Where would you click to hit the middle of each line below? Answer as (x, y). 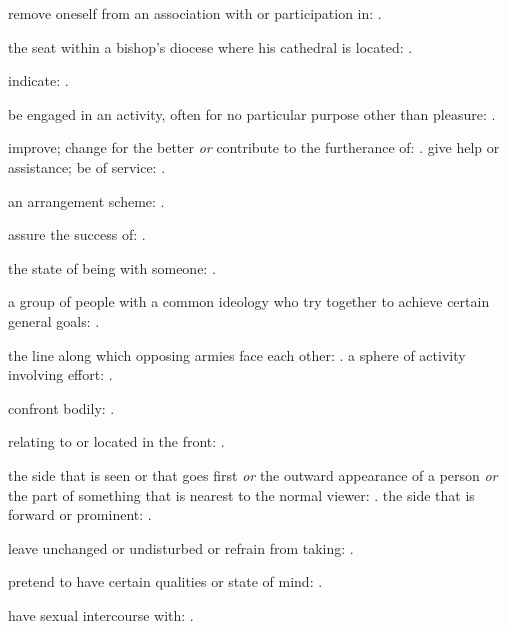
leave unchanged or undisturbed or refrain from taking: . (181, 547)
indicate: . (38, 80)
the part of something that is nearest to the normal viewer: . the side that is (241, 494)
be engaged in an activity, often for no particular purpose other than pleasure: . (252, 113)
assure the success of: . (77, 234)
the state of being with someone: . (112, 267)
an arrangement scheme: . (86, 200)
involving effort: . (60, 374)
